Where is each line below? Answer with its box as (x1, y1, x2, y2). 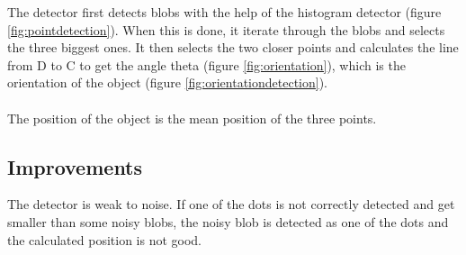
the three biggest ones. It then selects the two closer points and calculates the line (7, 38, 459, 57)
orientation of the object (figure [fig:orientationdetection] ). (7, 73, 328, 92)
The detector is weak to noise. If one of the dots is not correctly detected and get (7, 195, 455, 214)
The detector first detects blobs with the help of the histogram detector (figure (7, 3, 442, 21)
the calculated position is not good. (7, 230, 202, 249)
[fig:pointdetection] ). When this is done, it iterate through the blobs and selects (7, 20, 445, 39)
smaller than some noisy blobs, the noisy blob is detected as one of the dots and (7, 212, 449, 231)
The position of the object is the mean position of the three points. (7, 108, 377, 127)
